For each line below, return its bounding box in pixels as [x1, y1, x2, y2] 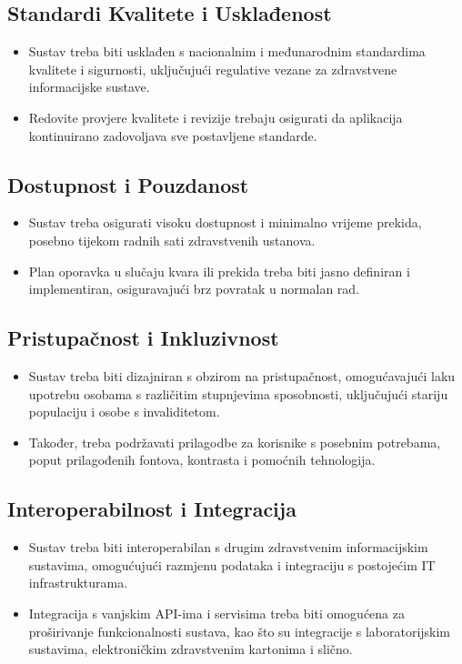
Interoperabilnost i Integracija [7, 495, 296, 523]
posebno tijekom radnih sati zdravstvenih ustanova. [28, 230, 316, 249]
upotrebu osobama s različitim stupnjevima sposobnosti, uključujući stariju [28, 384, 448, 403]
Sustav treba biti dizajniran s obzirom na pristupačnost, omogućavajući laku [28, 366, 456, 385]
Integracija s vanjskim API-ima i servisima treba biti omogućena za [28, 603, 405, 622]
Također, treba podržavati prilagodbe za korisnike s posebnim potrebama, [28, 432, 441, 451]
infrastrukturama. [28, 573, 128, 592]
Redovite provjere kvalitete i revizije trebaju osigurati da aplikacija [28, 107, 403, 126]
